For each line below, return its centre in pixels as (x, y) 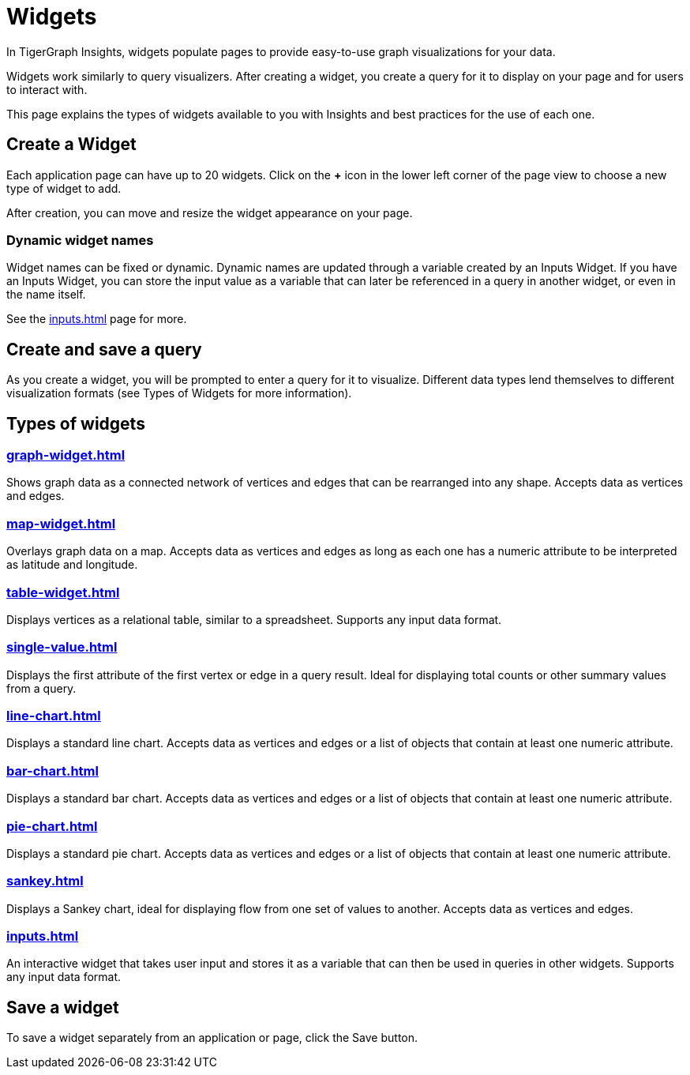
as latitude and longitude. (72, 565)
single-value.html (62, 647)
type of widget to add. (64, 188)
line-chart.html (54, 716)
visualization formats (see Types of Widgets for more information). (179, 393)
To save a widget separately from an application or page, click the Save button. (212, 1038)
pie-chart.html (52, 826)
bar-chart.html (52, 771)
